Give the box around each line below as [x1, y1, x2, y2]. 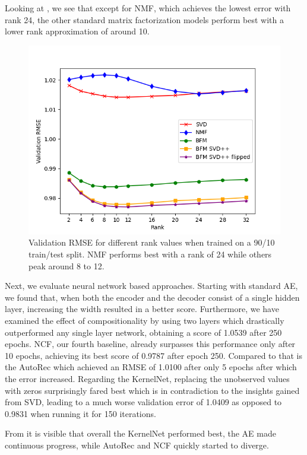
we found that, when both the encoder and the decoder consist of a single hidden [5, 291, 300, 303]
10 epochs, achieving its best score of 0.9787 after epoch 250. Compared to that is [5, 349, 302, 361]
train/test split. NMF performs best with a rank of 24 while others [29, 247, 272, 260]
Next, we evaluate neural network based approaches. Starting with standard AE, [5, 279, 298, 292]
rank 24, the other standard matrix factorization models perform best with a [5, 13, 284, 26]
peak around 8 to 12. [29, 259, 105, 272]
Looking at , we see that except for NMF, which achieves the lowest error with [5, 2, 291, 14]
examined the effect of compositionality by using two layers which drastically [5, 314, 284, 326]
